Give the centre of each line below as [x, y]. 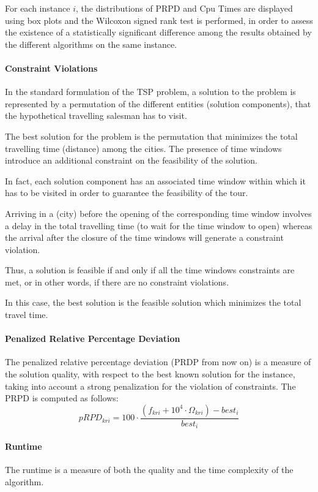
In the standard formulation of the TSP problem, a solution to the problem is [150, 92]
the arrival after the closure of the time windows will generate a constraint [144, 237]
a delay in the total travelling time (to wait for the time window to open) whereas [159, 225]
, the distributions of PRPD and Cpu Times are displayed [184, 8]
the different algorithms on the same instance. [91, 44]
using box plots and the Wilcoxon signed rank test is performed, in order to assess [159, 20]
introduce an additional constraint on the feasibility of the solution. [131, 160]
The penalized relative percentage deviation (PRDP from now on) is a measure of [158, 362]
